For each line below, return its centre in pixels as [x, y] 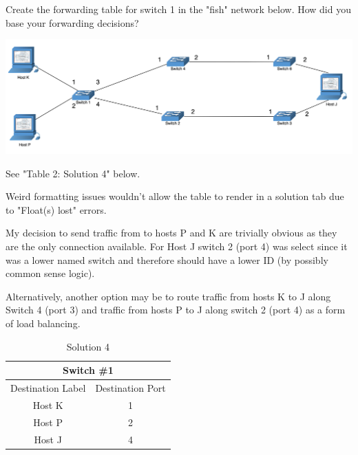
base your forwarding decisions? [72, 22]
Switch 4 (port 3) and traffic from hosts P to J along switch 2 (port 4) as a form [176, 310]
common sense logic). [50, 273]
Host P [48, 422]
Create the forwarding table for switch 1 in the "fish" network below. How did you [178, 9]
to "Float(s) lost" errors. [56, 209]
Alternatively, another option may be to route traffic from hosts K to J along [168, 296]
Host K [48, 404]
